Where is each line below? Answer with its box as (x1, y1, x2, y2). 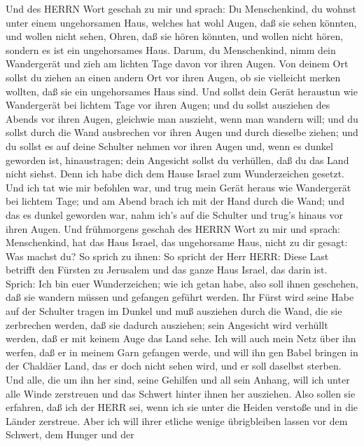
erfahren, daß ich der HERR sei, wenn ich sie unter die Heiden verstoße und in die (6, 400, 358, 414)
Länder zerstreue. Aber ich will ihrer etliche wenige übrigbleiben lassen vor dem (6, 413, 348, 428)
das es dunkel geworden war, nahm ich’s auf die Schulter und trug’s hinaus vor (6, 207, 344, 222)
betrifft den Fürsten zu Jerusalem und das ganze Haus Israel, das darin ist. (6, 262, 328, 277)
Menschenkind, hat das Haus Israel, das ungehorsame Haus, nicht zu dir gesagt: (6, 235, 348, 250)
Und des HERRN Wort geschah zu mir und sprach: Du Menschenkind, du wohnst (6, 1, 356, 15)
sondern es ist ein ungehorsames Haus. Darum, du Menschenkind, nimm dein (6, 42, 336, 57)
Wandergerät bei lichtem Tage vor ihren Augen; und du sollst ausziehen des (6, 97, 330, 112)
